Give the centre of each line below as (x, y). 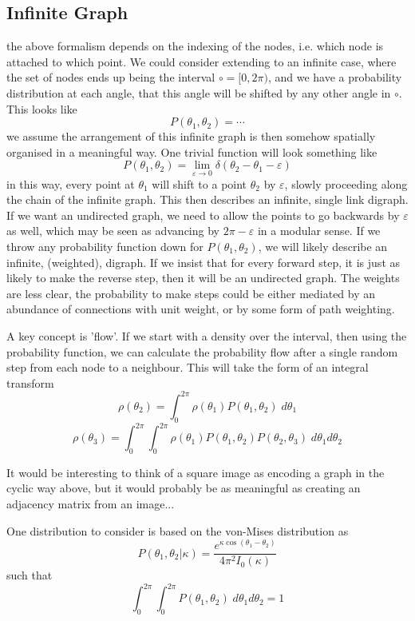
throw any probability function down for (105, 246)
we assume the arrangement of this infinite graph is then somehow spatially (191, 136)
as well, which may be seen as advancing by (113, 231)
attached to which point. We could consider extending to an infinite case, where (202, 61)
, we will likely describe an (323, 246)
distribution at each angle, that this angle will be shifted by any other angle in (199, 92)
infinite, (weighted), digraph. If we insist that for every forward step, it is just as (204, 262)
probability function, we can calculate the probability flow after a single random (202, 351)
